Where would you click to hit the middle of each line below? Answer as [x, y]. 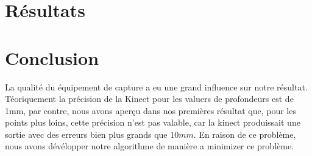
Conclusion [52, 57]
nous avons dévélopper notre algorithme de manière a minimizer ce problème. [150, 146]
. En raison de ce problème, [245, 134]
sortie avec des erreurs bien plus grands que [86, 134]
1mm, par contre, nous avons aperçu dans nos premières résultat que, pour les [151, 110]
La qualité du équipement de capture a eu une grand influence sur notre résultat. [156, 86]
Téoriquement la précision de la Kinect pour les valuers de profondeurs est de [149, 99]
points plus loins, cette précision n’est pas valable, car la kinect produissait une [153, 122]
